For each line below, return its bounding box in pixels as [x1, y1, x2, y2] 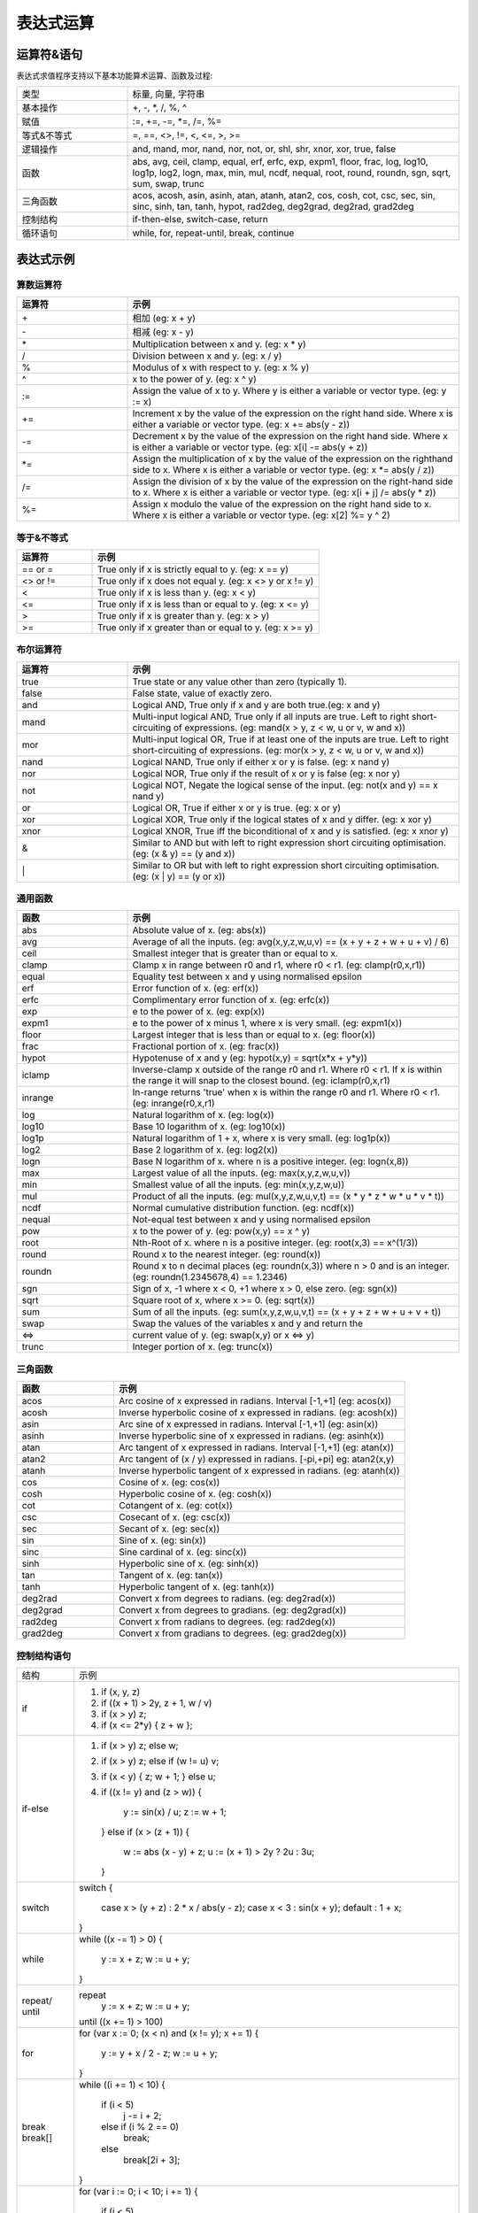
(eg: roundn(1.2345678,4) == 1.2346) [132, 1271, 288, 1284]
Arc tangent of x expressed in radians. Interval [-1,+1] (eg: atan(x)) [119, 1441, 394, 1453]
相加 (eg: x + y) [132, 312, 197, 325]
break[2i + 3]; [123, 2154, 181, 2166]
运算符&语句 [16, 47, 83, 62]
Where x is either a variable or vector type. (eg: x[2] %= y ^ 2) [132, 509, 391, 521]
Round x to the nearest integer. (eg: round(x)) [132, 1248, 321, 1261]
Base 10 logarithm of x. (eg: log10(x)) [132, 1121, 286, 1133]
